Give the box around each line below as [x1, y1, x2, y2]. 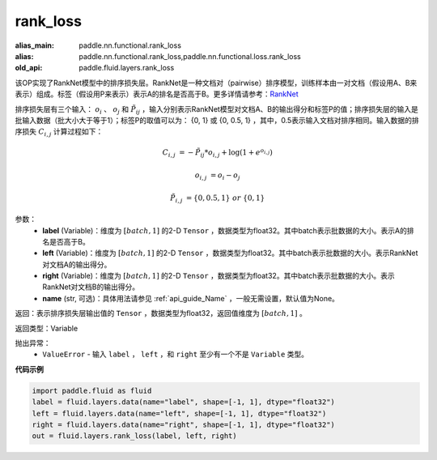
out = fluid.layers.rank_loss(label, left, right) [32, 432, 238, 441]
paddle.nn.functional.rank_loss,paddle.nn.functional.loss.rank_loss [78, 51, 301, 61]
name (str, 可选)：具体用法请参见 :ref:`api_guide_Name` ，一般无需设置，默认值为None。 [42, 293, 340, 303]
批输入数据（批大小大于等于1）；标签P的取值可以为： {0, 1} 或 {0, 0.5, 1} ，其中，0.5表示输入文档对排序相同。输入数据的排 [15, 115, 420, 125]
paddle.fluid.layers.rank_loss [78, 63, 175, 73]
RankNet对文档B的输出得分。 [42, 282, 140, 292]
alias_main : [15, 40, 54, 50]
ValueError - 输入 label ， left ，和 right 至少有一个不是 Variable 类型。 [42, 349, 309, 360]
